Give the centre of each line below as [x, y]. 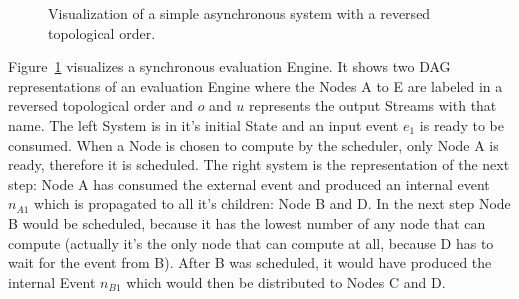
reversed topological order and [100, 105]
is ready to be [461, 124]
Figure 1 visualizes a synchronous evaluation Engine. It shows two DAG [229, 66]
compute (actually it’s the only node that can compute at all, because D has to [251, 242]
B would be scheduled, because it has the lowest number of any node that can [247, 222]
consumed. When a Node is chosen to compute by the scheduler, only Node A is [253, 144]
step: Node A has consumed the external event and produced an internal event [249, 183]
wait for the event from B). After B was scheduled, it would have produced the [250, 262]
